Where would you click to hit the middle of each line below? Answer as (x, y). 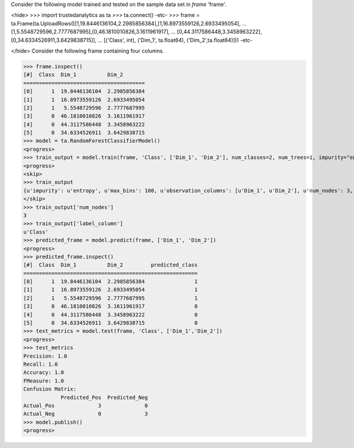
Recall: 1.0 (41, 364)
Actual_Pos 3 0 (86, 405)
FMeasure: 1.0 (44, 381)
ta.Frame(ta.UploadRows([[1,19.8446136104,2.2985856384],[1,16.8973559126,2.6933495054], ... (129, 23)
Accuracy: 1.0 (44, 373)
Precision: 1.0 (45, 356)
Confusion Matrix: (50, 389)
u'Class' (36, 232)
